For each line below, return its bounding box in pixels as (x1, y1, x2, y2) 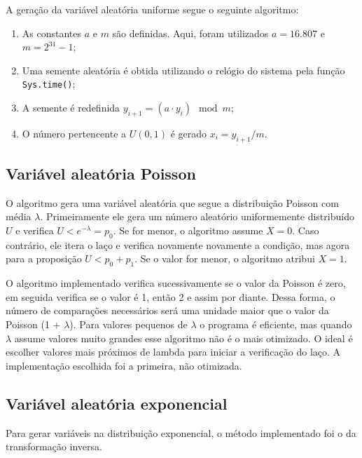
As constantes (22, 25, 82, 40)
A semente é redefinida (22, 100, 120, 115)
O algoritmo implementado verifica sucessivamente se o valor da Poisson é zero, (6, 276, 346, 290)
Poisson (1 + (6, 316, 61, 331)
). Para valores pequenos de (69, 316, 188, 331)
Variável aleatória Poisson (6, 163, 196, 184)
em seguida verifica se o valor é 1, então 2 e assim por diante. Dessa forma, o (6, 289, 335, 304)
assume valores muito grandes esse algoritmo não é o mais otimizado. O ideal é (14, 330, 353, 345)
